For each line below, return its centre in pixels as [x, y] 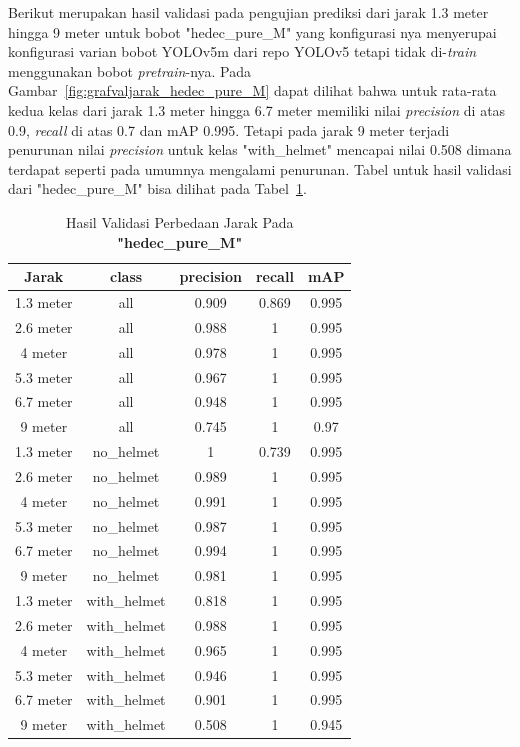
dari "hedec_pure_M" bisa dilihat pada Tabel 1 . [157, 188]
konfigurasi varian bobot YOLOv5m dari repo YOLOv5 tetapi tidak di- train [242, 51]
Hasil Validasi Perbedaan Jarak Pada [179, 221]
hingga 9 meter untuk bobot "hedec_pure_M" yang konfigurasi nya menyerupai [252, 31]
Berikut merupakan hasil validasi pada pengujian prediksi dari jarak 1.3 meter [248, 12]
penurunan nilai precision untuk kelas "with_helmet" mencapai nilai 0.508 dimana [260, 149]
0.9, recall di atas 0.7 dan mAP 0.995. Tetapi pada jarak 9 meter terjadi [229, 129]
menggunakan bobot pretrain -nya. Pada [130, 70]
